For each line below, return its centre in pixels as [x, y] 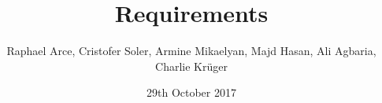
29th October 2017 [191, 92]
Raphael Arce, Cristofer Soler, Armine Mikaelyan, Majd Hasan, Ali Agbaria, [191, 51]
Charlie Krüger [191, 66]
